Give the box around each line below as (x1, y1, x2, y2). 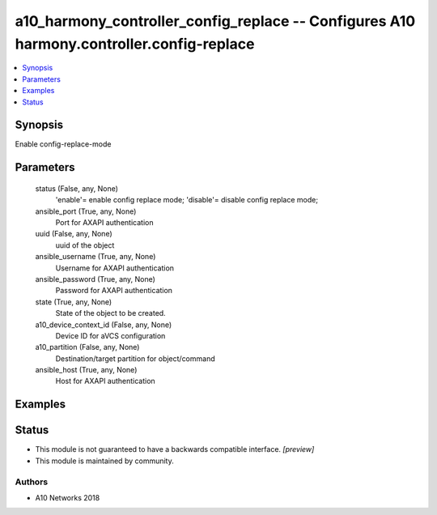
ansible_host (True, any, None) (35, 365, 138, 375)
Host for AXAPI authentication (55, 377, 155, 386)
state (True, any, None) (35, 296, 112, 307)
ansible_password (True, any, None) (35, 274, 155, 283)
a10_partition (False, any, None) (35, 343, 140, 352)
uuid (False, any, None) (35, 229, 112, 239)
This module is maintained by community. (35, 456, 174, 466)
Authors (15, 476, 49, 487)
